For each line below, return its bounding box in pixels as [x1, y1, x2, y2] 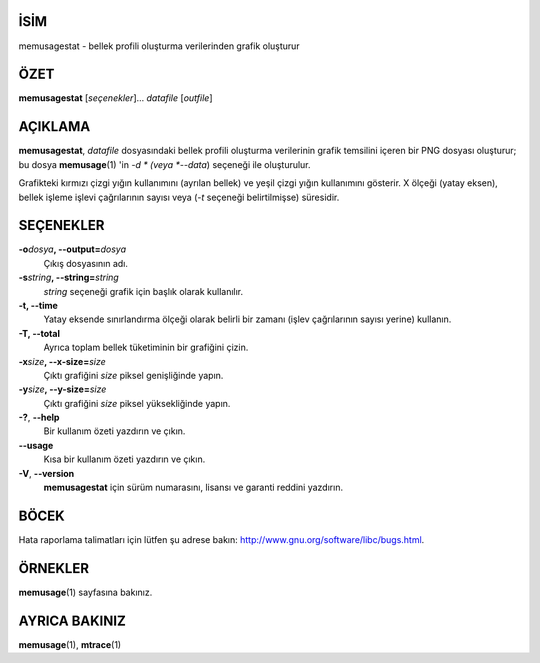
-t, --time [18, 299, 59, 311]
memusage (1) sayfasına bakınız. [18, 586, 153, 598]
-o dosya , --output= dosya [18, 243, 127, 255]
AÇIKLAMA [18, 118, 91, 135]
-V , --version [18, 467, 75, 479]
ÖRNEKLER [18, 560, 90, 577]
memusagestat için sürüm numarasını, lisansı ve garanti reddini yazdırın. [43, 481, 344, 494]
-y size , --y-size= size [18, 383, 107, 395]
